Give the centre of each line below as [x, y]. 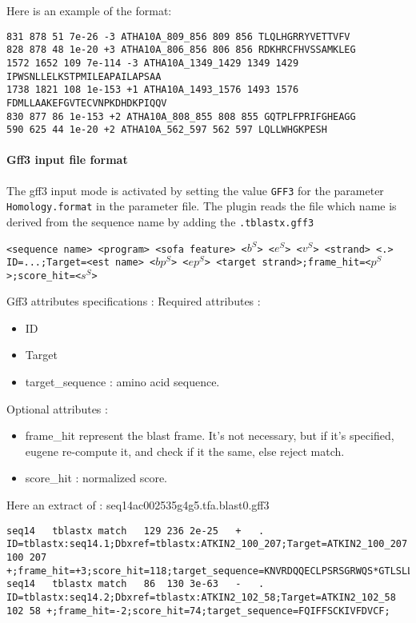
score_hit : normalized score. [96, 478]
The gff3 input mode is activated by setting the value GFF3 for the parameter [195, 190]
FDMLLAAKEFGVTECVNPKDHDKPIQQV [87, 103]
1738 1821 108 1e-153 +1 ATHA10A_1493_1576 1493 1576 [153, 90]
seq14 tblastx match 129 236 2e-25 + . [136, 531]
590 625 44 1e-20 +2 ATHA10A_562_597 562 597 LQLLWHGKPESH [167, 130]
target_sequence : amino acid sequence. [122, 382]
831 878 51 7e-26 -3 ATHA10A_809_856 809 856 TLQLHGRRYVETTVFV [178, 36]
